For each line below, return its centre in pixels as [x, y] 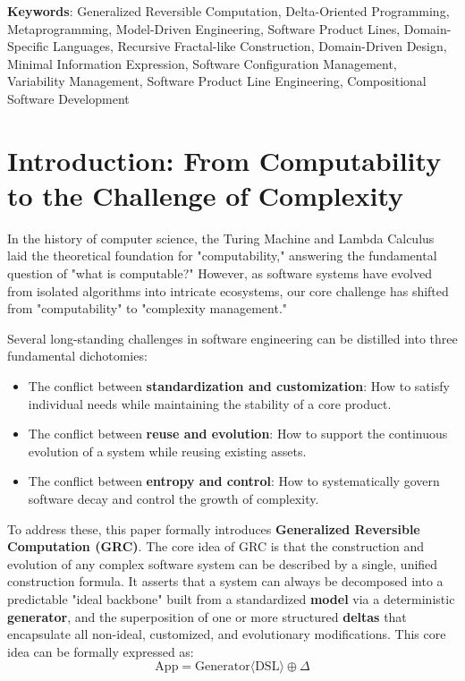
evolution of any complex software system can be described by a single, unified [223, 563]
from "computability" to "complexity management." [148, 308]
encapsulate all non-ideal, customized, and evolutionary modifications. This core [227, 634]
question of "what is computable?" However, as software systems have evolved [220, 273]
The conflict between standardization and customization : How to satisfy [239, 386]
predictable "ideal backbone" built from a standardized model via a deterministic [231, 598]
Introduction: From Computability [224, 160]
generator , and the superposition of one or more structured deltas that [207, 616]
